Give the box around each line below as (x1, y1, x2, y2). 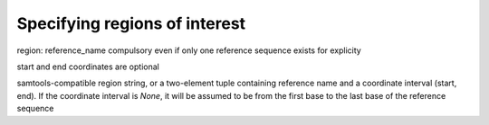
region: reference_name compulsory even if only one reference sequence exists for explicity (16, 45, 361, 56)
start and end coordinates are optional (16, 61, 160, 72)
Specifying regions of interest (16, 13, 246, 33)
